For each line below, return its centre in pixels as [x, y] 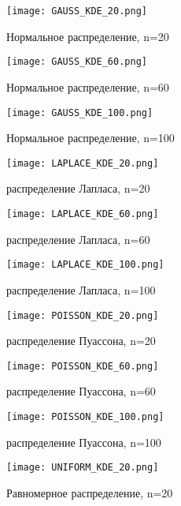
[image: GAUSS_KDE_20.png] [77, 11]
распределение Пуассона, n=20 [81, 341]
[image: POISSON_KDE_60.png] [83, 366]
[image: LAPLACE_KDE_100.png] [85, 265]
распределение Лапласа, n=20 [78, 188]
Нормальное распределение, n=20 [88, 36]
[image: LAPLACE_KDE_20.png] [83, 163]
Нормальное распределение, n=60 [88, 86]
